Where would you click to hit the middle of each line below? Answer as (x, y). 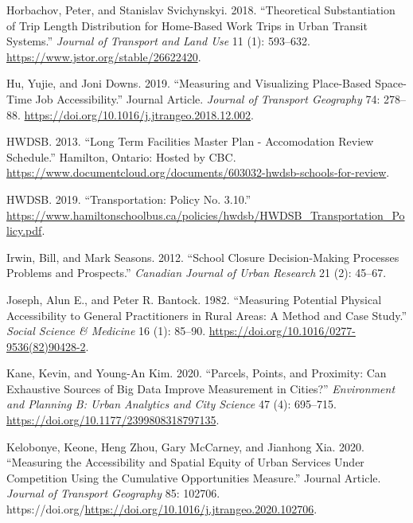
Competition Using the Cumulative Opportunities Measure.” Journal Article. (194, 477)
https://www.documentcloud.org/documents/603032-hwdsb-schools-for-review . (198, 172)
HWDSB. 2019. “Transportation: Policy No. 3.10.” (129, 199)
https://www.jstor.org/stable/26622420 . (104, 56)
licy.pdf (24, 230)
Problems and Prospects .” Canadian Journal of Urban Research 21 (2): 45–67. (197, 273)
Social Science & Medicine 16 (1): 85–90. (106, 331)
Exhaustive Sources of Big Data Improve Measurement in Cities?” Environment (201, 388)
